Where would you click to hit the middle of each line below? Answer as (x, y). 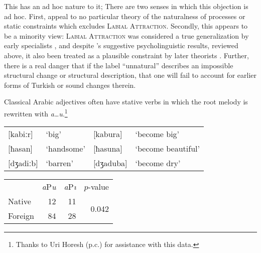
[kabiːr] (21, 134)
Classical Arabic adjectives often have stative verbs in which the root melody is (126, 102)
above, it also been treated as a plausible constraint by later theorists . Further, (126, 55)
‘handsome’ (66, 149)
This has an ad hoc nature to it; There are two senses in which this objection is (126, 6)
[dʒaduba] (110, 163)
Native (20, 201)
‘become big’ (157, 134)
